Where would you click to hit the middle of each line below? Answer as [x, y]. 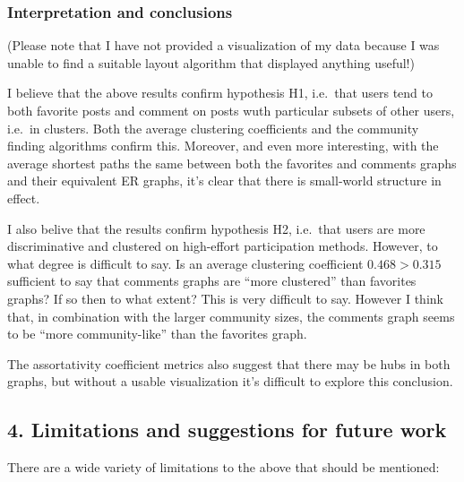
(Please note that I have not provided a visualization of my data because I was [223, 45]
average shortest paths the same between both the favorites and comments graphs [232, 163]
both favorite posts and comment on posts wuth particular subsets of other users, [231, 110]
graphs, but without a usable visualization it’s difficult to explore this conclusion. [230, 381]
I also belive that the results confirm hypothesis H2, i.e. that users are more [216, 228]
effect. [24, 198]
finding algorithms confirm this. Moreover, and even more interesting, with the [223, 146]
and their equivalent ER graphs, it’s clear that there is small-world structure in [224, 181]
